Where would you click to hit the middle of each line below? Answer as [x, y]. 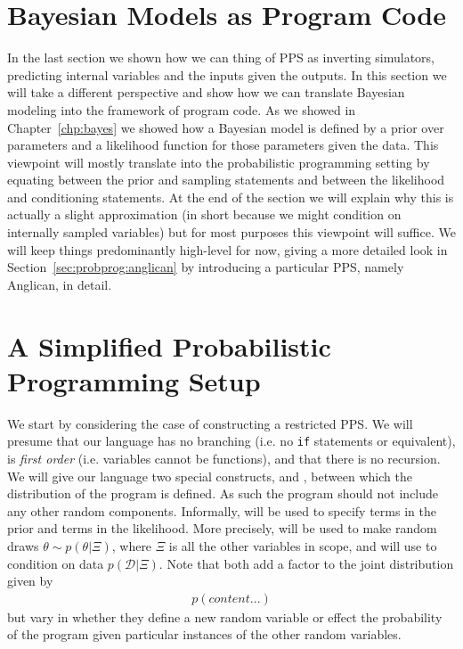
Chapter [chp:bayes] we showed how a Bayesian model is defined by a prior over [226, 127]
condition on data [56, 563]
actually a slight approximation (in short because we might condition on [204, 214]
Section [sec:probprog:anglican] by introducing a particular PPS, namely [206, 267]
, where [132, 545]
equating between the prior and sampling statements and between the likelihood [226, 180]
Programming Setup [134, 380]
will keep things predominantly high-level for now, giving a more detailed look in [227, 249]
